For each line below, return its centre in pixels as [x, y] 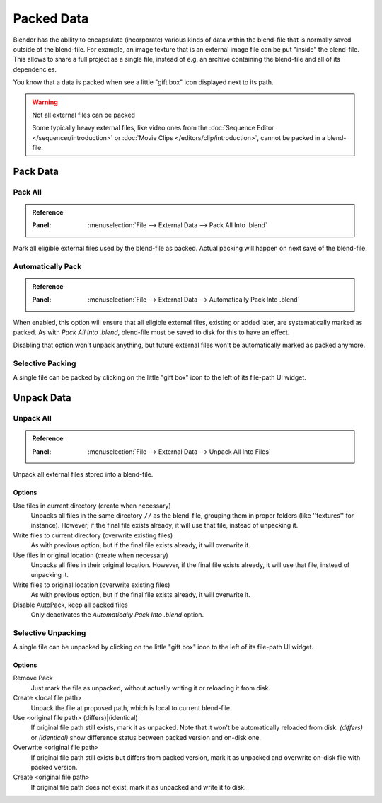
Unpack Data [42, 398]
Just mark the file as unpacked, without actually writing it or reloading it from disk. [151, 688]
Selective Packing [45, 363]
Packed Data [51, 18]
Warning [45, 102]
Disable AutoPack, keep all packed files [70, 605]
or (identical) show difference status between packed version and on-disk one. [146, 737]
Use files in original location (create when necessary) [91, 555]
